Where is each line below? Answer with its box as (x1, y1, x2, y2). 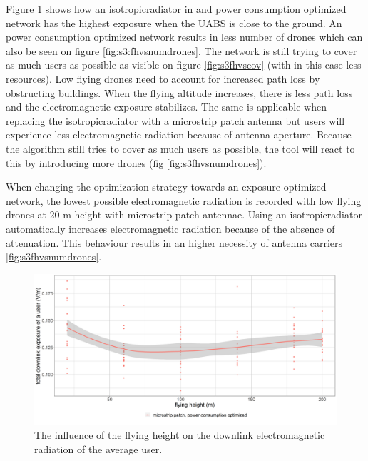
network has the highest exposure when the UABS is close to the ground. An (6, 15, 342, 30)
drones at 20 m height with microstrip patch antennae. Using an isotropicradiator (6, 207, 362, 222)
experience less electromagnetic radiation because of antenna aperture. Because (6, 127, 352, 142)
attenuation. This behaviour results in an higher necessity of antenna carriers (6, 235, 343, 250)
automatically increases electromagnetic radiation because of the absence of (6, 221, 335, 235)
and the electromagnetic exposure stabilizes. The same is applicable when (6, 99, 327, 114)
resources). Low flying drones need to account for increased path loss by (6, 71, 320, 86)
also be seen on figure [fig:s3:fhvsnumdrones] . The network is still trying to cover (6, 43, 357, 58)
